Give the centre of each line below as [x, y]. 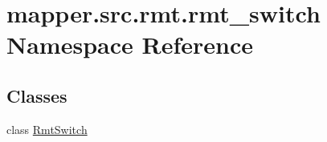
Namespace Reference [130, 45]
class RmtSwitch [47, 129]
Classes [37, 95]
